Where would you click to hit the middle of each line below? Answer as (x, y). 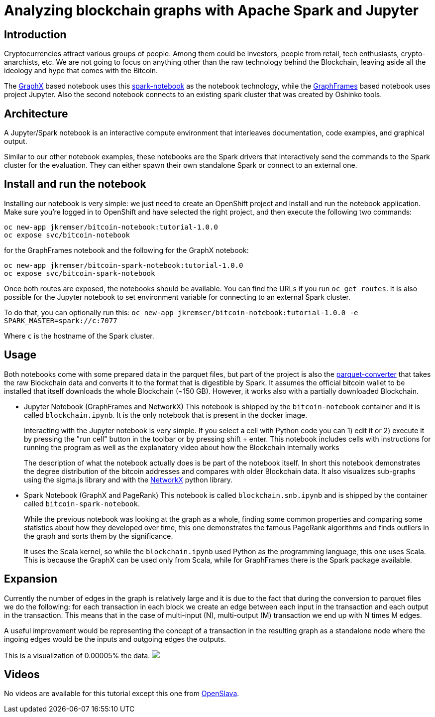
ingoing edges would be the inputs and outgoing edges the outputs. (115, 639)
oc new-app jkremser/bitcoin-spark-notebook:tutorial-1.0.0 (124, 265)
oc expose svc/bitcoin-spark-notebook (80, 273)
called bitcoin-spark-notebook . (82, 503)
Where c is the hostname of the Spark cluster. (79, 336)
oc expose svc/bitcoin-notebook (67, 235)
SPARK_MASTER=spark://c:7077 (61, 320)
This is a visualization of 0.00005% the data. (77, 655)
